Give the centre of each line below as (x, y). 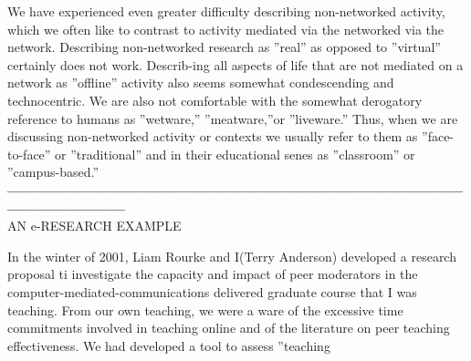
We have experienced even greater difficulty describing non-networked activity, (226, 11)
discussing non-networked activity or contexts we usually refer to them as (213, 136)
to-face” (29, 154)
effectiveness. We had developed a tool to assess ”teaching (169, 345)
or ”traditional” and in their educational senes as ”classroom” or (235, 154)
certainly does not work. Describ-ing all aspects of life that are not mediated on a (235, 64)
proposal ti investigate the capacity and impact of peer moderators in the (213, 274)
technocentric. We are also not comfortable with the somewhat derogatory (215, 100)
